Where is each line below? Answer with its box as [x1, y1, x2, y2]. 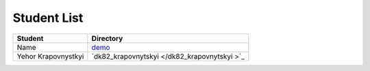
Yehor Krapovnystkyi [16, 51, 84, 61]
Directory [91, 33, 123, 43]
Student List [12, 10, 84, 25]
